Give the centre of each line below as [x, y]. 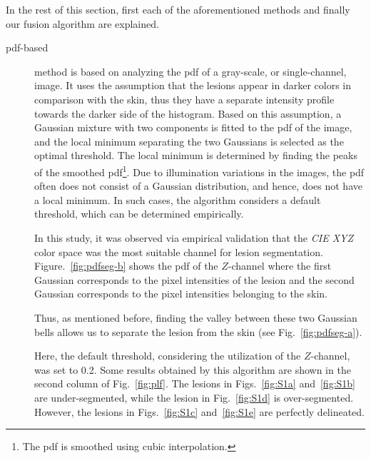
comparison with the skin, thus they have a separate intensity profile [184, 99]
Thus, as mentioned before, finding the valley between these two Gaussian [196, 317]
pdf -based [27, 47]
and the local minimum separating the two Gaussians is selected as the [189, 141]
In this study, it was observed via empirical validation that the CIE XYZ [194, 237]
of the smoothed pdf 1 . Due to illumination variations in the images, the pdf [199, 171]
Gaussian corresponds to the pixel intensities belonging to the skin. [181, 294]
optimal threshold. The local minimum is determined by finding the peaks [196, 155]
